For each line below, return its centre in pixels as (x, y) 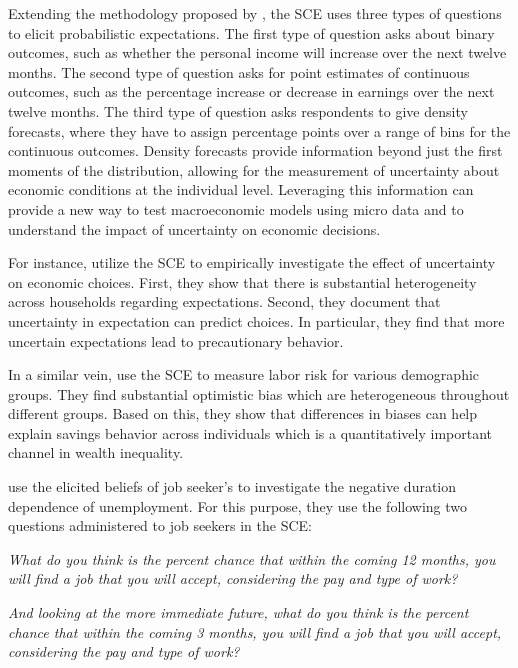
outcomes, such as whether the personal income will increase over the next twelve (257, 52)
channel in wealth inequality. (96, 452)
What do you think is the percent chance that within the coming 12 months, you (252, 558)
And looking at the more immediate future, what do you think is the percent (238, 612)
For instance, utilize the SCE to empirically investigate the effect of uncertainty (252, 262)
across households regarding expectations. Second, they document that (224, 301)
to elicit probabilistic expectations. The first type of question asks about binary (251, 32)
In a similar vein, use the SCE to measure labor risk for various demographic (244, 374)
